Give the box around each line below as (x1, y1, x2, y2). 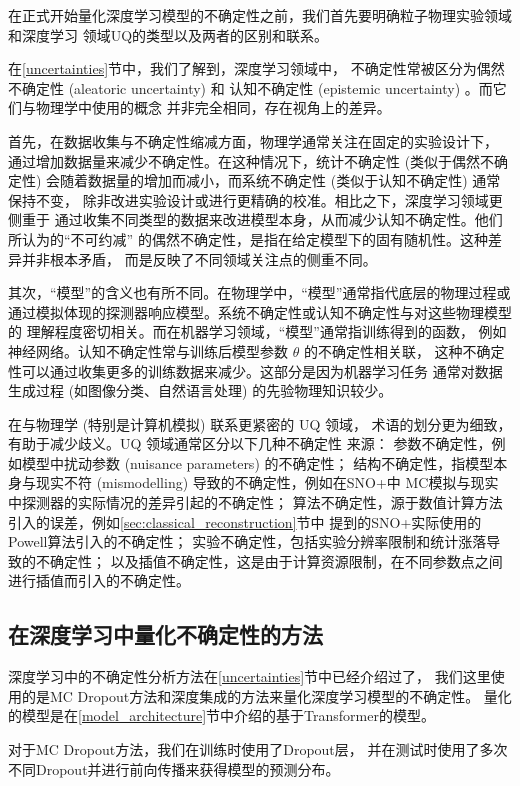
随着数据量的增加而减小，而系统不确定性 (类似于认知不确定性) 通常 (60, 170, 501, 191)
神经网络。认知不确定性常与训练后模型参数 (8, 340, 288, 361)
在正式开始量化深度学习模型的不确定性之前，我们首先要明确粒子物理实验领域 (8, 5, 512, 25)
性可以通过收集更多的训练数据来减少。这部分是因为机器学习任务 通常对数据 (8, 360, 503, 381)
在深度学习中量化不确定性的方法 (8, 619, 323, 650)
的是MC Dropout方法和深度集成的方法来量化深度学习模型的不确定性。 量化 (21, 685, 512, 706)
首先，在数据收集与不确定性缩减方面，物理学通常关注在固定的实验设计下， (8, 130, 498, 151)
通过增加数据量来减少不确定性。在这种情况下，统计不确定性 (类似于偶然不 (8, 150, 495, 171)
